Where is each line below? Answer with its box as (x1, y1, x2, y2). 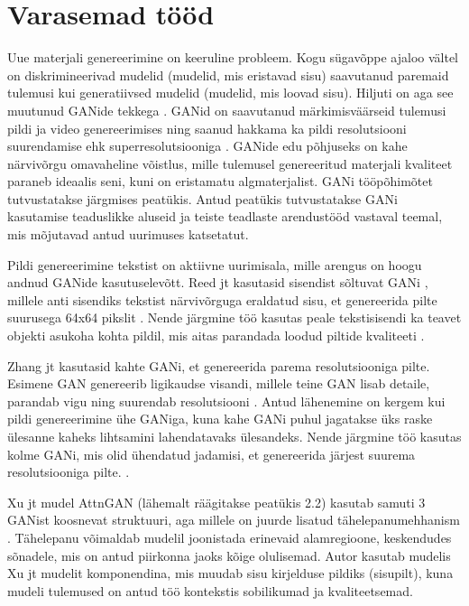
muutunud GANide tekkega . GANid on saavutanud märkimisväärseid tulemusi (7, 100, 446, 119)
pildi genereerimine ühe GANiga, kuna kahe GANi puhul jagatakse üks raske (7, 409, 433, 428)
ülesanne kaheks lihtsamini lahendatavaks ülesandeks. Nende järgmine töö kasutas (7, 427, 462, 445)
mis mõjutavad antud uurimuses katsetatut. (7, 225, 249, 244)
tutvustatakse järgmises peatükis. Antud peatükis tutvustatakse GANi (7, 189, 398, 208)
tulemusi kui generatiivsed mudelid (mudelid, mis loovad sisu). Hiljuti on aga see (7, 83, 454, 102)
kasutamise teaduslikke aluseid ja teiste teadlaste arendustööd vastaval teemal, (7, 207, 443, 226)
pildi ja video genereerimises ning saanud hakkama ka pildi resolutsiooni (7, 118, 407, 137)
